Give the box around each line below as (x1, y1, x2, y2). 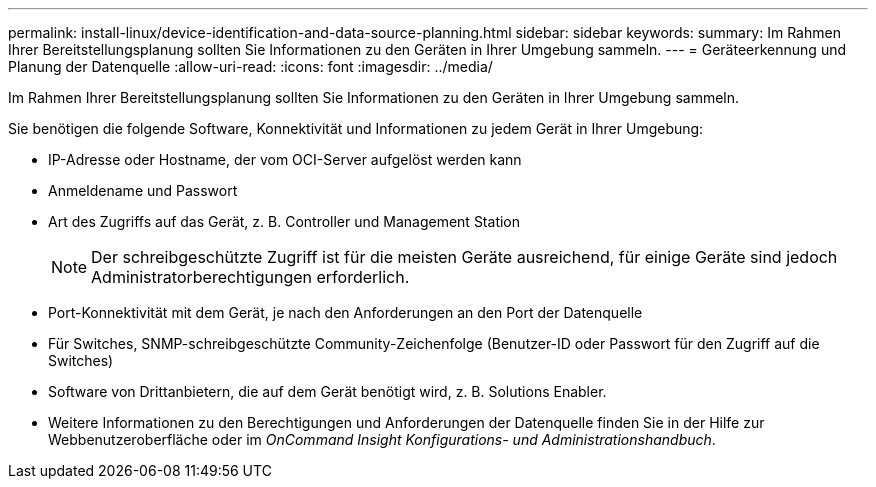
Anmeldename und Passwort (48, 182, 238, 199)
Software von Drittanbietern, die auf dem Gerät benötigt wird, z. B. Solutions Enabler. (48, 383, 607, 400)
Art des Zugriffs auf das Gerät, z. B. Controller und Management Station (48, 213, 521, 230)
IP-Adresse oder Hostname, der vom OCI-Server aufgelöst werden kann (48, 151, 522, 168)
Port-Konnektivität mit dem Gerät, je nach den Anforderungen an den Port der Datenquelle (48, 304, 643, 321)
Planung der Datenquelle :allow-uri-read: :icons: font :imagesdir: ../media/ (8, 58, 493, 75)
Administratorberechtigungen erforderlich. (91, 267, 410, 287)
